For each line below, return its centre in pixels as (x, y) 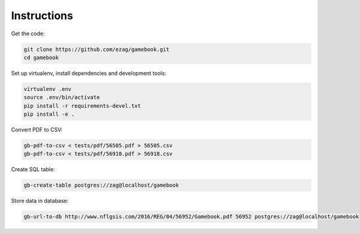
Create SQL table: (33, 169)
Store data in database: (40, 201)
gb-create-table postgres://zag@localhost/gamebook (101, 185)
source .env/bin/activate (62, 98)
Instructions (42, 16)
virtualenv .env (48, 89)
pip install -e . (49, 114)
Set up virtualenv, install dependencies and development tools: (89, 73)
